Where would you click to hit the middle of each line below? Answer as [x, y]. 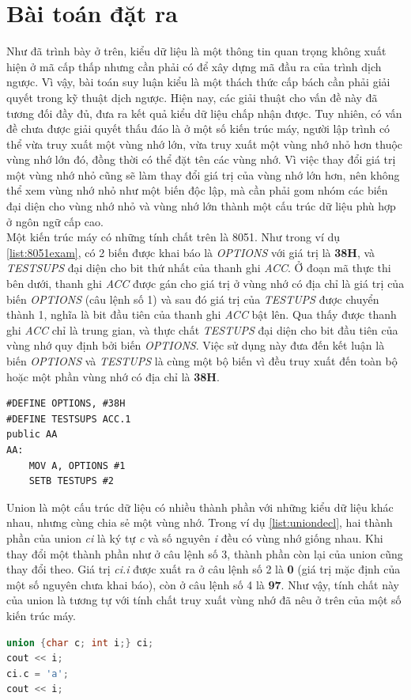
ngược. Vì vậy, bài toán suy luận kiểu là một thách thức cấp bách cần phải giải [198, 82]
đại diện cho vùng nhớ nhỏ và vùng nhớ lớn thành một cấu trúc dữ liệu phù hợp [201, 206]
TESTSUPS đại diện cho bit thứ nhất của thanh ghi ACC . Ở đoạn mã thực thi [199, 268]
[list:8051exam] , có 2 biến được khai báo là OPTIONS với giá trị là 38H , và [191, 252]
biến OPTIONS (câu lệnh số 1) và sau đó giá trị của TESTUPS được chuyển [193, 299]
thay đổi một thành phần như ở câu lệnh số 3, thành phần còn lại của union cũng [205, 553]
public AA [32, 435]
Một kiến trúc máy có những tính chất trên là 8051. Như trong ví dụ [173, 237]
